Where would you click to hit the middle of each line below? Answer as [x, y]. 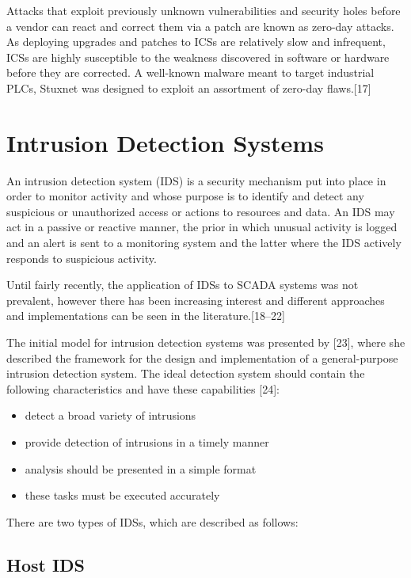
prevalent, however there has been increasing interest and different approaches [196, 300]
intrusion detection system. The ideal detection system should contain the [186, 373]
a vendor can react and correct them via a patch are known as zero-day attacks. [200, 26]
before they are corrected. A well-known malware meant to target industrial [190, 72]
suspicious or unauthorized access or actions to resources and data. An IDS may [201, 211]
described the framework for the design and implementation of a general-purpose [202, 357]
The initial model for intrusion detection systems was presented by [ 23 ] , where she [206, 342]
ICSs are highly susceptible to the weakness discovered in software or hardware [198, 57]
